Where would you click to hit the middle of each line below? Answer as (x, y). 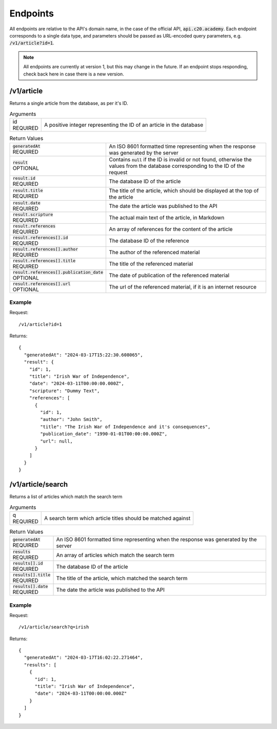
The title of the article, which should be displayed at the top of (184, 190)
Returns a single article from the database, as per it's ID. (69, 103)
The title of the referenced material (151, 264)
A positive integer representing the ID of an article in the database (124, 125)
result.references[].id (40, 237)
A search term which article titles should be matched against (117, 518)
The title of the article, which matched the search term (122, 578)
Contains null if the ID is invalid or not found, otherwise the (180, 159)
